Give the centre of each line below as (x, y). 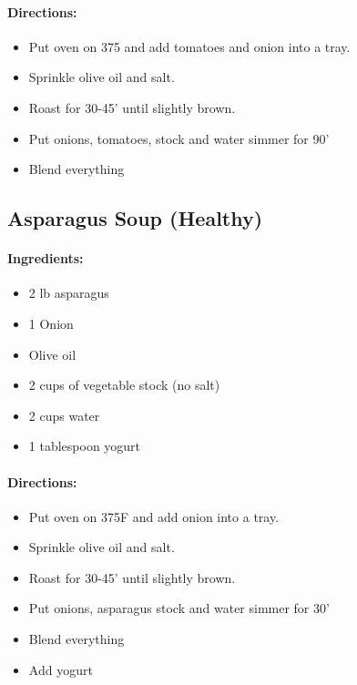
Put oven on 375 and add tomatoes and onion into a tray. (189, 46)
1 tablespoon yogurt (85, 446)
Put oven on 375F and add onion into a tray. (154, 516)
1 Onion (51, 323)
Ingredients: (46, 258)
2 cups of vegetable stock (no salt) (124, 385)
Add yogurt (61, 669)
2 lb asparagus (69, 293)
